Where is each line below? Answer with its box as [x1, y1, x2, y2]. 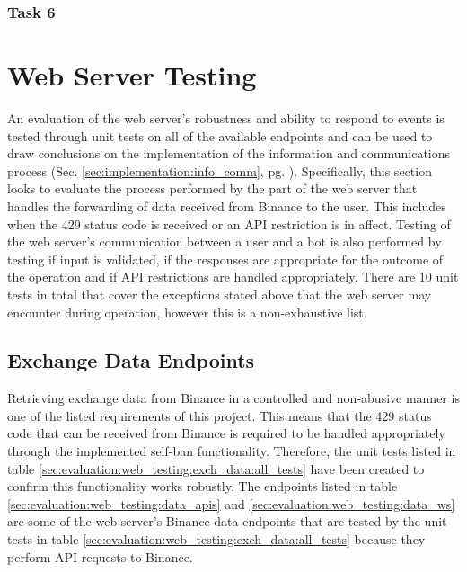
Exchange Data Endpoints [7, 346, 255, 374]
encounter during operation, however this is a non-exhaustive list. [7, 302, 367, 321]
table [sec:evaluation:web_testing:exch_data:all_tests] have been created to [7, 459, 425, 478]
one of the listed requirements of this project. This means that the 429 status [7, 406, 432, 425]
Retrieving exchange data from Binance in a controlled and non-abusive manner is [7, 389, 460, 407]
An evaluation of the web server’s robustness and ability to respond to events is [7, 108, 445, 127]
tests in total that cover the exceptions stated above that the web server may [7, 284, 432, 303]
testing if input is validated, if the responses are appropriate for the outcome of [7, 249, 444, 268]
